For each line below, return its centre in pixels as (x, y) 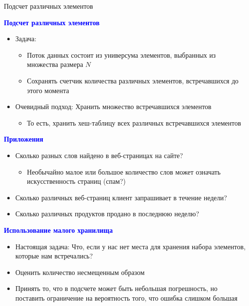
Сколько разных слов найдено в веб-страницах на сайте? (99, 155)
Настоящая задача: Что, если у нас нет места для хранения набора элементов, (130, 246)
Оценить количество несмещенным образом (80, 272)
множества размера (55, 64)
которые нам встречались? (54, 256)
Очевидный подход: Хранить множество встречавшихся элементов (113, 106)
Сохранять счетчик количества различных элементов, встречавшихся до (133, 80)
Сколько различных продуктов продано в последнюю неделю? (107, 214)
